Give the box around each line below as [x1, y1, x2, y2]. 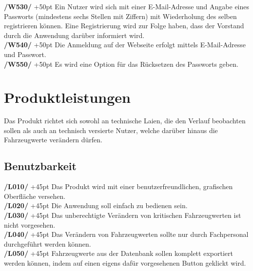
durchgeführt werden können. [4, 238, 91, 249]
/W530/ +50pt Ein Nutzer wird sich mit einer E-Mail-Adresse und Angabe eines [4, 1, 250, 11]
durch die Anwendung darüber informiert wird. [4, 30, 145, 40]
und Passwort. [4, 49, 46, 59]
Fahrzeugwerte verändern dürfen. [4, 135, 102, 145]
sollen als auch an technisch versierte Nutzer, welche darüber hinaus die [4, 125, 218, 135]
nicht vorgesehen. [4, 219, 56, 230]
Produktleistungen [4, 87, 131, 107]
